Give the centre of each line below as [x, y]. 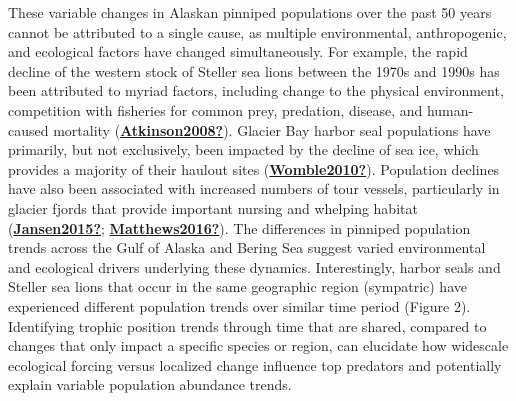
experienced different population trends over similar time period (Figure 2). [239, 305]
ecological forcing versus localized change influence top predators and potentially [255, 364]
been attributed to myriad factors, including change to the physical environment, [256, 90]
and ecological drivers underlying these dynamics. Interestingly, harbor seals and [254, 266]
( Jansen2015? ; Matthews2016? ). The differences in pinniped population [239, 227]
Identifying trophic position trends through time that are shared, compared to [247, 325]
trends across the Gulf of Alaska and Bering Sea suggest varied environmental [247, 247]
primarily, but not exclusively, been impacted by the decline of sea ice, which [243, 149]
